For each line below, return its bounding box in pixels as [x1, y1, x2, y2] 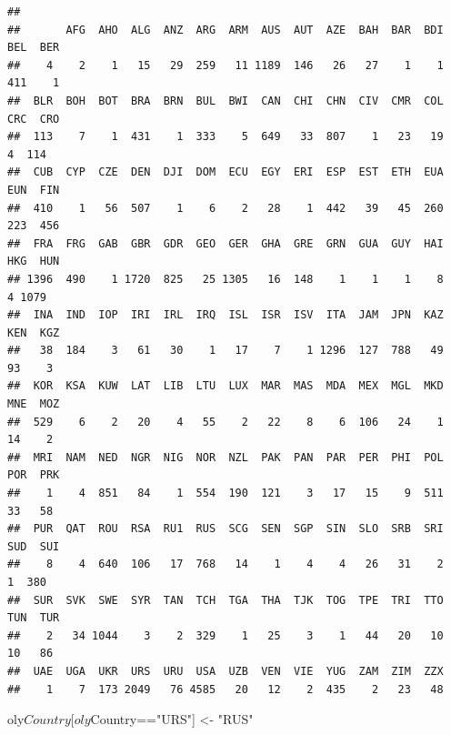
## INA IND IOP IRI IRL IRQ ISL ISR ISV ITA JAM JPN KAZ [7, 308, 444, 322]
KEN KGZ [7, 326, 60, 339]
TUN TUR [7, 611, 60, 625]
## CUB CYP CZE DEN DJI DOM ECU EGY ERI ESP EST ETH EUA [7, 166, 444, 179]
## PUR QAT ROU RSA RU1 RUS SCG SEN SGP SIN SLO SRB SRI [7, 522, 444, 536]
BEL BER [7, 41, 60, 55]
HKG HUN [7, 255, 60, 268]
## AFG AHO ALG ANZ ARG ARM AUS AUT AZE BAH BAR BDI [7, 23, 444, 36]
